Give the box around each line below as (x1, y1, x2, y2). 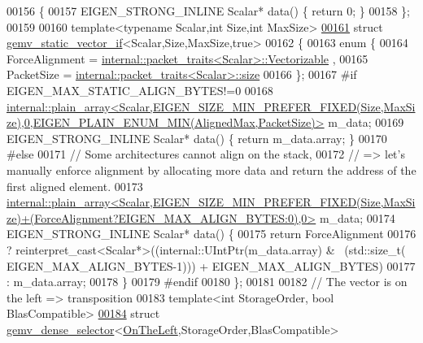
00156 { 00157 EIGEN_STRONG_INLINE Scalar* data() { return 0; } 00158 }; (7, 2, 410, 19)
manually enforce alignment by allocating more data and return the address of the (7, 161, 416, 178)
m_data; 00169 (328, 114, 404, 131)
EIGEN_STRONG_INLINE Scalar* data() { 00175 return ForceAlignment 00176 (7, 225, 416, 242)
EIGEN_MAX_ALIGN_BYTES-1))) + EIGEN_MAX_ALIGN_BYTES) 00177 (7, 257, 416, 274)
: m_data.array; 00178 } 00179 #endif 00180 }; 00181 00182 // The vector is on (7, 273, 408, 290)
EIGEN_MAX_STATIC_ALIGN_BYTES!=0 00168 (7, 81, 273, 98)
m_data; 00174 (319, 209, 395, 226)
